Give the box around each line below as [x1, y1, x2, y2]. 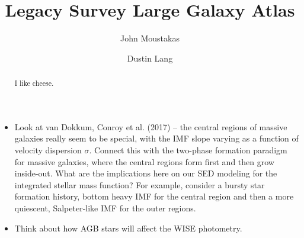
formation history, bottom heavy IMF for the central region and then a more [14, 190, 294, 202]
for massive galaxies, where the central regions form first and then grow [14, 155, 274, 168]
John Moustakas [120, 32, 180, 44]
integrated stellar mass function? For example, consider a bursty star [14, 178, 265, 191]
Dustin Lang [127, 52, 173, 64]
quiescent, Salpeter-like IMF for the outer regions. [14, 201, 196, 214]
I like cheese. [14, 78, 54, 88]
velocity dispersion [14, 143, 82, 156]
